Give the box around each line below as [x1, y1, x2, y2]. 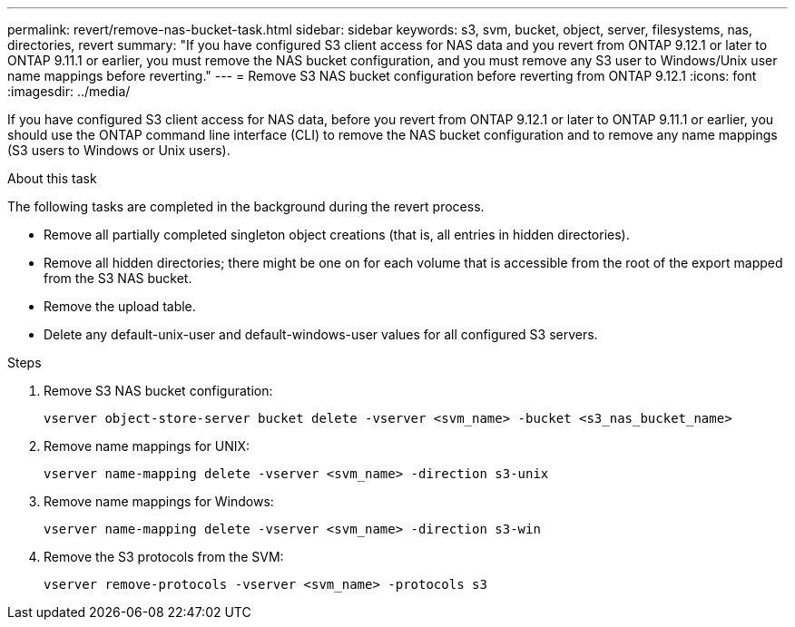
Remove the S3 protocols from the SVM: [44, 549, 284, 564]
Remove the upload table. [44, 299, 196, 314]
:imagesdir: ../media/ [7, 83, 131, 99]
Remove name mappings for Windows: [44, 494, 274, 509]
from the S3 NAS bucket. [44, 270, 192, 286]
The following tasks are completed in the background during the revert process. [7, 199, 485, 214]
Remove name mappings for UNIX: [44, 438, 250, 454]
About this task [7, 171, 97, 186]
